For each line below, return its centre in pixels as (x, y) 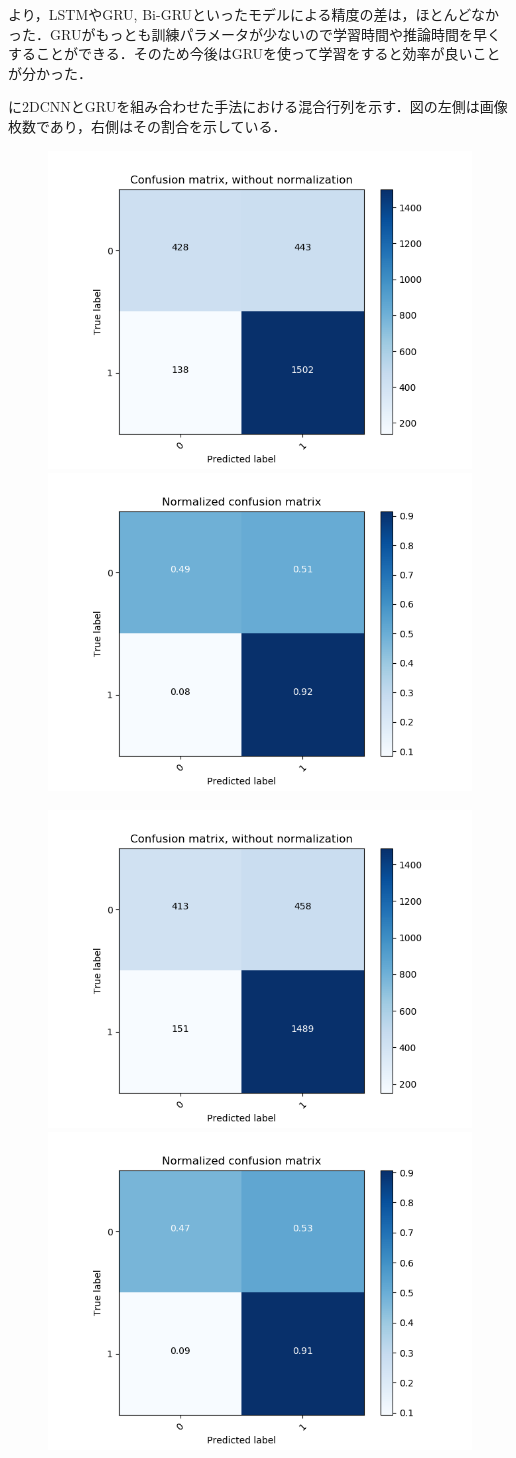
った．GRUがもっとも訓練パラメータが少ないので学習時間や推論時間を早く (254, 33)
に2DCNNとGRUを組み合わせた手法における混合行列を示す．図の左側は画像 (258, 106)
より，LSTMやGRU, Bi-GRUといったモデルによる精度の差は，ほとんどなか (253, 14)
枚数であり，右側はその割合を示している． (147, 125)
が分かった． (50, 72)
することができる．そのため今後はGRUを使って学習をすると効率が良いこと (254, 53)
